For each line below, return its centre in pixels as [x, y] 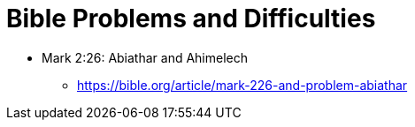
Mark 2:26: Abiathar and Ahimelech [145, 57]
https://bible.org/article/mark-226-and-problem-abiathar [242, 85]
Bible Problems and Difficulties [191, 19]
